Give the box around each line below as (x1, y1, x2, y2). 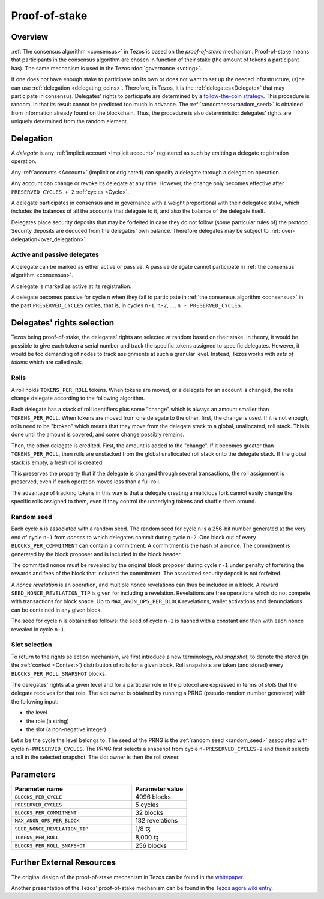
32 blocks (135, 809, 163, 817)
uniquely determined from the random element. (11, 118, 128, 125)
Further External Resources (11, 858, 116, 868)
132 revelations (135, 817, 178, 824)
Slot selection (11, 640, 52, 649)
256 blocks (135, 842, 167, 850)
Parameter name (14, 785, 63, 793)
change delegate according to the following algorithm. (11, 394, 145, 402)
